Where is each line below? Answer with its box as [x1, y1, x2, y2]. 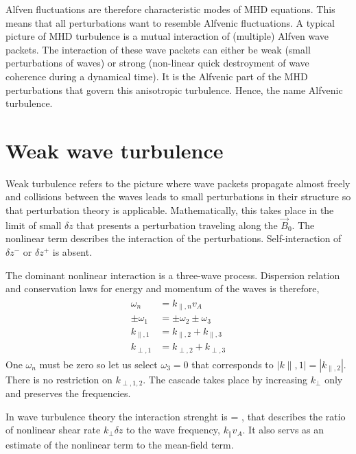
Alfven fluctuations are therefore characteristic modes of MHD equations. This [5, 2, 335, 16]
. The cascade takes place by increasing [143, 372, 308, 386]
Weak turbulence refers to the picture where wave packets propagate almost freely [5, 176, 351, 190]
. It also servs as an [242, 422, 324, 437]
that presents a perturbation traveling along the [76, 217, 278, 232]
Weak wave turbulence [5, 136, 224, 164]
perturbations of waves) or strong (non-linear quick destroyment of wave [5, 56, 309, 70]
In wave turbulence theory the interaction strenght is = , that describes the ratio [5, 409, 346, 423]
